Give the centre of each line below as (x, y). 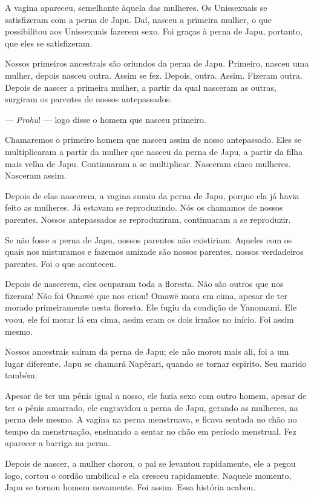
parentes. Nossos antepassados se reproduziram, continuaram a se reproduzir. (148, 219)
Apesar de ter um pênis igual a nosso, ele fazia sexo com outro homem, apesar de (156, 396)
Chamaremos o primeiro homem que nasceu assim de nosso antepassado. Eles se (153, 140)
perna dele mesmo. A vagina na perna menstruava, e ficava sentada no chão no (151, 419)
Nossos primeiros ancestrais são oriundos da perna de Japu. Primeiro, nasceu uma (157, 63)
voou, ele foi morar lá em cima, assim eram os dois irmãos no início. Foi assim (149, 319)
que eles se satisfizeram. (49, 43)
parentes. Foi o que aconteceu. (61, 263)
